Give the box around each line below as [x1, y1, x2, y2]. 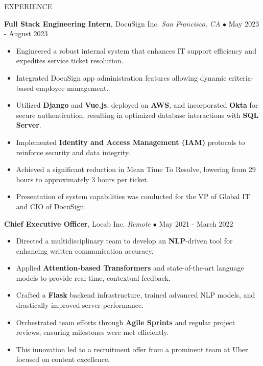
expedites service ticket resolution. [16, 55, 124, 66]
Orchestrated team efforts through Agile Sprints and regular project [16, 316, 235, 327]
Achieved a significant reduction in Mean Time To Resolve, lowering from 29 [16, 164, 256, 175]
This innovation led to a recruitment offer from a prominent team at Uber [16, 344, 248, 354]
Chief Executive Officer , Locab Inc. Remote [4, 218, 151, 229]
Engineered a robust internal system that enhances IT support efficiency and [16, 45, 256, 56]
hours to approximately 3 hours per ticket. [16, 174, 149, 184]
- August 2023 [4, 28, 48, 39]
